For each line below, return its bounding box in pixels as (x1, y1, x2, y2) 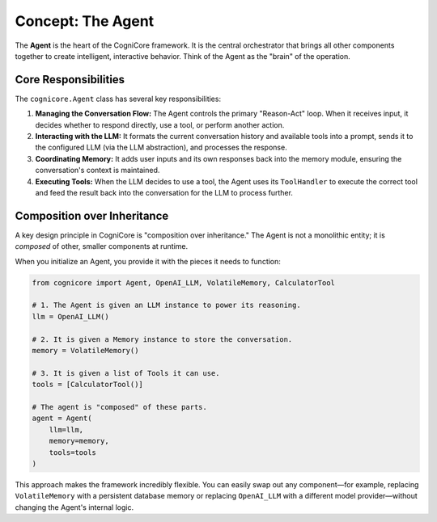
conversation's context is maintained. (35, 166, 160, 175)
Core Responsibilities (15, 73, 125, 86)
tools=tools (49, 448, 97, 457)
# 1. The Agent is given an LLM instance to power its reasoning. (32, 301, 301, 310)
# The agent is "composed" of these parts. (32, 402, 208, 411)
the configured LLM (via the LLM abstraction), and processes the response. (35, 142, 287, 153)
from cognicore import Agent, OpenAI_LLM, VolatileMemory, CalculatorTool (32, 278, 336, 287)
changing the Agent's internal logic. (15, 502, 134, 512)
